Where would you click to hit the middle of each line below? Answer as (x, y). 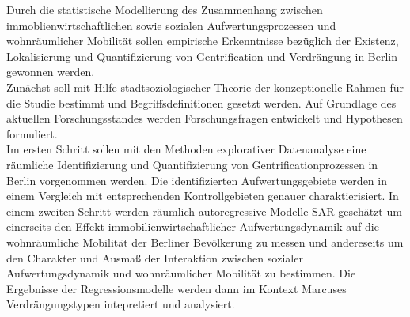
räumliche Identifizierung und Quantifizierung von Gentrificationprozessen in (192, 164)
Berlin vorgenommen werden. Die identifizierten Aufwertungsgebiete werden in (197, 180)
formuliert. (32, 133)
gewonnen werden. (51, 72)
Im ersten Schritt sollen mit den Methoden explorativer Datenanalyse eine (186, 149)
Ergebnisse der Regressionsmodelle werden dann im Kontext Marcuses (177, 288)
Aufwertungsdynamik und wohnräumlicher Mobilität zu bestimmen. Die (181, 273)
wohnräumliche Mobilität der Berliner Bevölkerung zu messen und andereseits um (205, 242)
